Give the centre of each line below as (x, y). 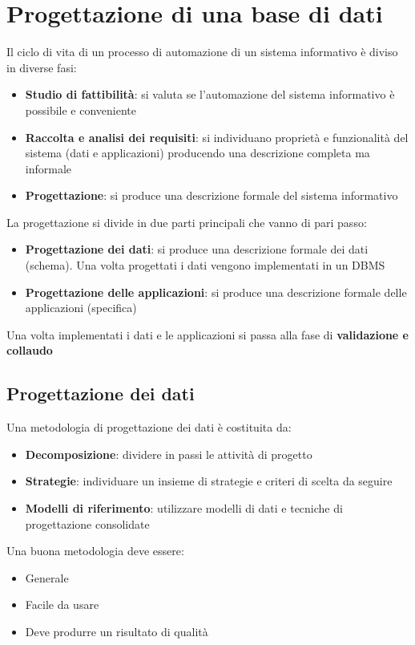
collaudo (30, 350)
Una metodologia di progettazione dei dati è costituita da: (149, 427)
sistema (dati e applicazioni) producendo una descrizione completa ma (197, 153)
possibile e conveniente (81, 110)
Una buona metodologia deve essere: (95, 551)
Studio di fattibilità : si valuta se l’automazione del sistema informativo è (210, 94)
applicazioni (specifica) (81, 308)
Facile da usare (62, 604)
